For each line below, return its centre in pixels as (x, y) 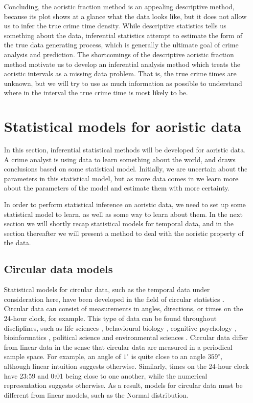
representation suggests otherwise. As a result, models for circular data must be (123, 385)
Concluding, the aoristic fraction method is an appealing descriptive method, (119, 6)
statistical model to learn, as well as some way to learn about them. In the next (124, 214)
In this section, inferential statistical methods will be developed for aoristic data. (125, 150)
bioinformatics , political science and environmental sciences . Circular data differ (126, 337)
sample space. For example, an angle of (63, 356)
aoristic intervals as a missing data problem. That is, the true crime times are (120, 74)
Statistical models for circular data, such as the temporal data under (107, 289)
